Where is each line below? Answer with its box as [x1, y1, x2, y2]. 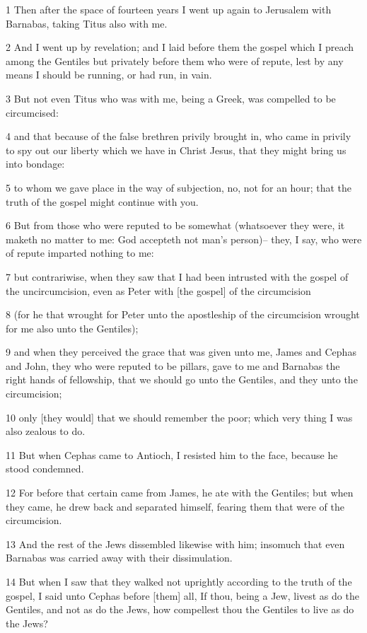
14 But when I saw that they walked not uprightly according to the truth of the [6, 574, 352, 588]
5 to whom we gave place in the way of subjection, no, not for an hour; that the [6, 180, 351, 194]
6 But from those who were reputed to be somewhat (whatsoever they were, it [6, 218, 345, 233]
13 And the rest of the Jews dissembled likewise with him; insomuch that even [6, 536, 345, 551]
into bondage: [6, 156, 65, 171]
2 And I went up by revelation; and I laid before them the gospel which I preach [6, 40, 354, 54]
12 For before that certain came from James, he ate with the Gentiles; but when [6, 485, 354, 500]
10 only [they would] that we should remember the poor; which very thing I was [6, 410, 353, 424]
